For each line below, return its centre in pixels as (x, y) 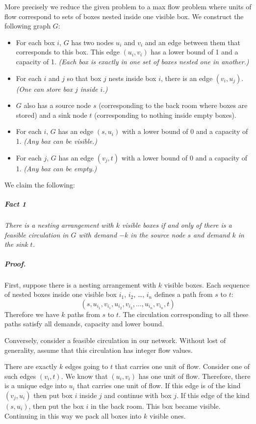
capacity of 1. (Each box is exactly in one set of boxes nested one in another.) (132, 61)
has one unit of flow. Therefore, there (194, 376)
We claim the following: (40, 185)
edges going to (87, 366)
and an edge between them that (192, 42)
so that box (84, 78)
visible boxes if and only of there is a (177, 225)
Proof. (15, 263)
